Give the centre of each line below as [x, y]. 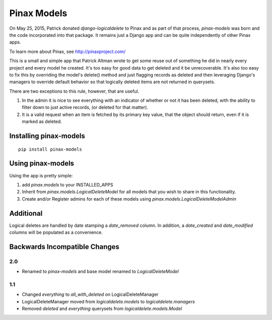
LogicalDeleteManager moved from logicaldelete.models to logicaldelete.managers [108, 301]
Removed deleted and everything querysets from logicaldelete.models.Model [102, 309]
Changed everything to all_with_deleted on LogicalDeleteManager [90, 294]
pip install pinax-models [50, 149]
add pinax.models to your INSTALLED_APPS [67, 184]
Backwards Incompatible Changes [64, 247]
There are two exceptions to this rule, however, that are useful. [74, 91]
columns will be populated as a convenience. [56, 232]
